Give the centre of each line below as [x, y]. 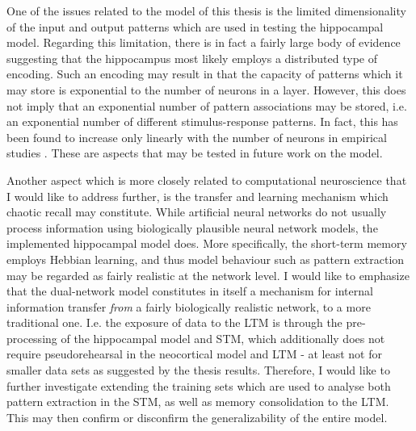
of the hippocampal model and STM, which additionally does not [223, 338]
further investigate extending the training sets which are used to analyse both [199, 385]
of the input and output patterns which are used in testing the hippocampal [195, 26]
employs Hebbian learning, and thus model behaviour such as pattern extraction [206, 259]
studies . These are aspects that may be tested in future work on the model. [195, 153]
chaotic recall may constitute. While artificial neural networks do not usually [197, 212]
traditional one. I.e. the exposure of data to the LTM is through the [174, 322]
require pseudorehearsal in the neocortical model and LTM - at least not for [194, 354]
